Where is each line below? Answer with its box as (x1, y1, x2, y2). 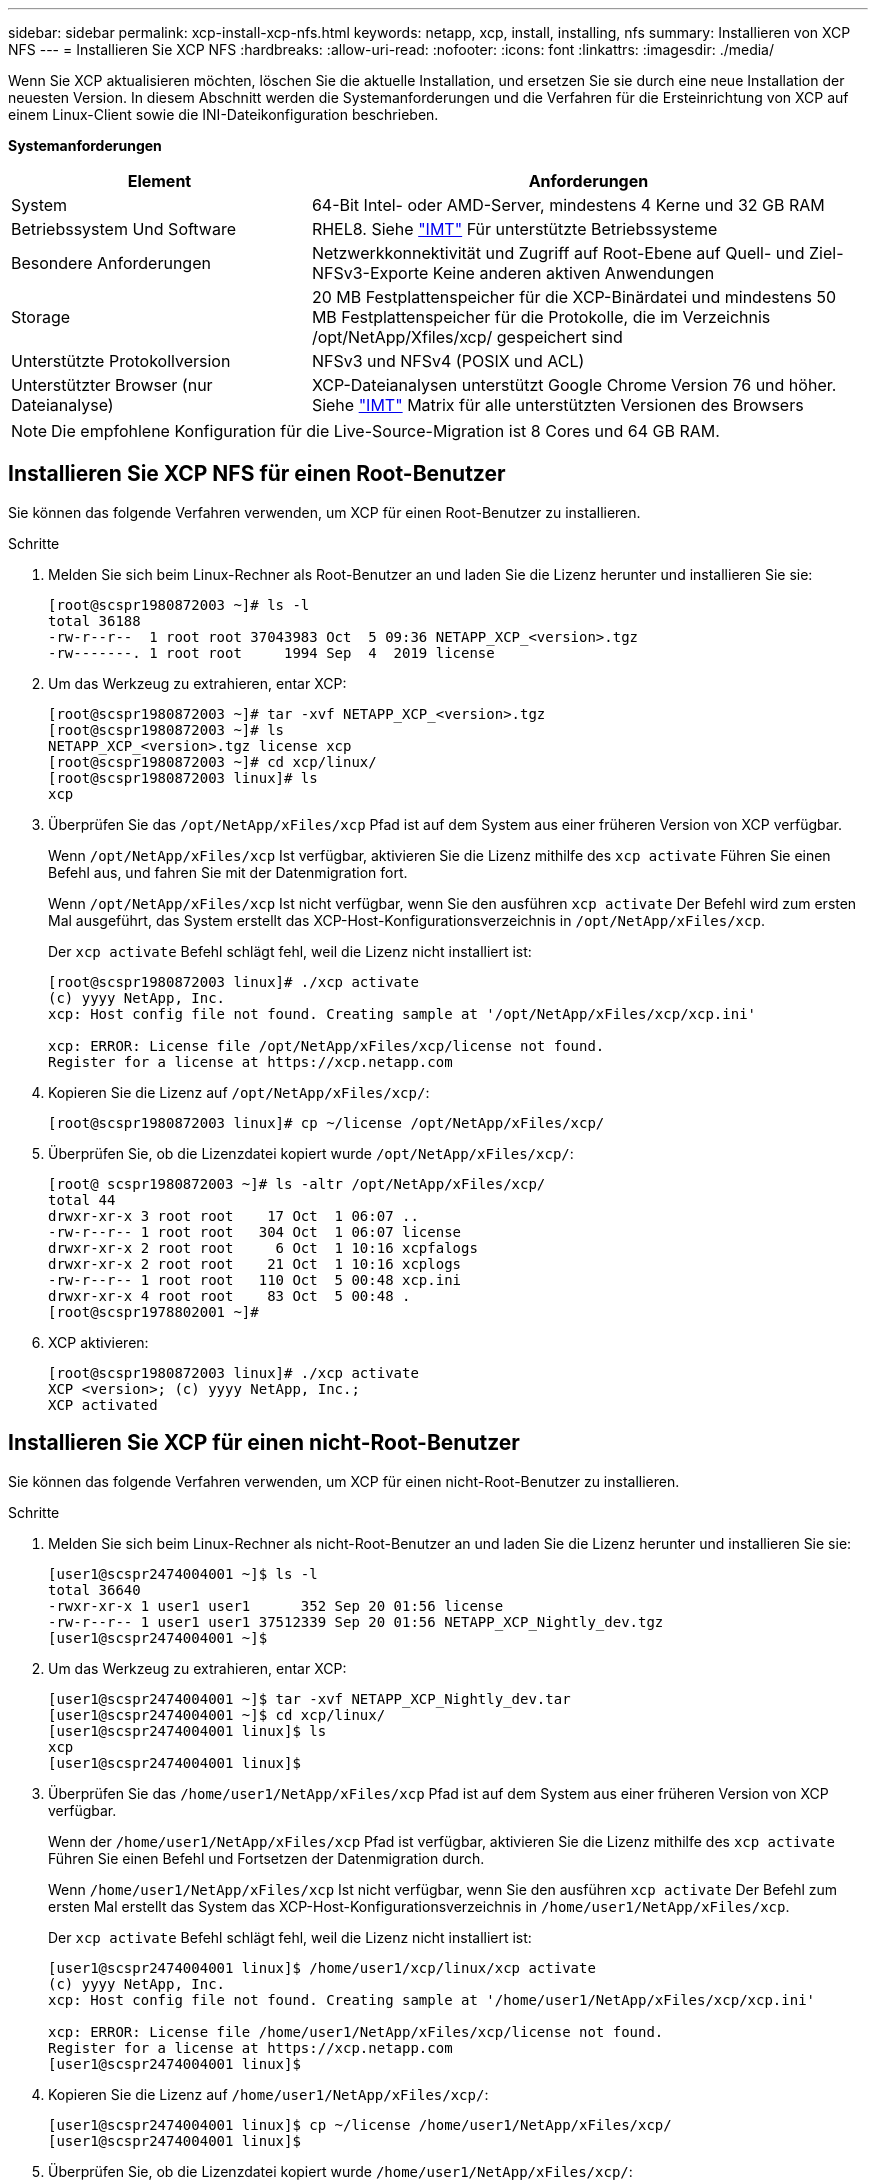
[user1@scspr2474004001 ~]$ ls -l (48, 1565, 318, 1582)
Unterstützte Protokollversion (11, 351, 231, 371)
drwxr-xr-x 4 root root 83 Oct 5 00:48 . (48, 1287, 411, 1304)
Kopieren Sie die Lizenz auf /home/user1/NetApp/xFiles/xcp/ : (48, 2085, 489, 2103)
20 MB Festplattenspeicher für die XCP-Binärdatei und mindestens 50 (311, 287, 837, 307)
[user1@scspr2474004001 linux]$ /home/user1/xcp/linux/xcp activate (48, 1959, 596, 1976)
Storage (11, 307, 71, 327)
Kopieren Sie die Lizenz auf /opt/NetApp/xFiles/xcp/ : (48, 1083, 430, 1101)
